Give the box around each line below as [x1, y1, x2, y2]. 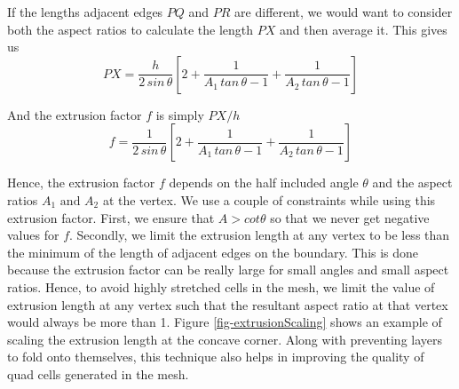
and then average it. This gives [280, 20, 447, 38]
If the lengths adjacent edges [7, 3, 163, 20]
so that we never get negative [270, 208, 430, 226]
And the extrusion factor [7, 105, 142, 123]
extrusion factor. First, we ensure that [7, 208, 215, 226]
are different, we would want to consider [234, 3, 453, 20]
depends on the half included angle [169, 173, 359, 192]
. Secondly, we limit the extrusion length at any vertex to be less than [69, 226, 450, 244]
